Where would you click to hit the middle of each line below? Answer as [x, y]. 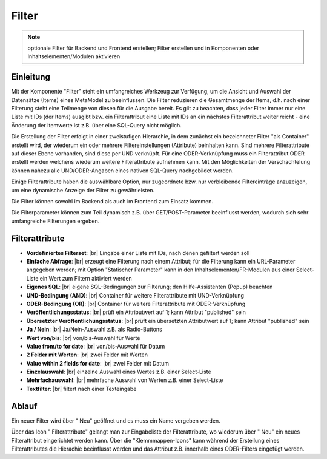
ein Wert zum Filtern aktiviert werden [86, 278]
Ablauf [24, 406]
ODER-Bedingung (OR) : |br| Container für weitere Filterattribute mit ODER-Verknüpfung [136, 304]
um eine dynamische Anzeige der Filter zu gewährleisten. [83, 190]
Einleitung [31, 77]
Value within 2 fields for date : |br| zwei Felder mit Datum [98, 363]
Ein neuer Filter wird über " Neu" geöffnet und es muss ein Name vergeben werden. [116, 420]
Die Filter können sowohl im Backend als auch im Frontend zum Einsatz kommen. [112, 201]
